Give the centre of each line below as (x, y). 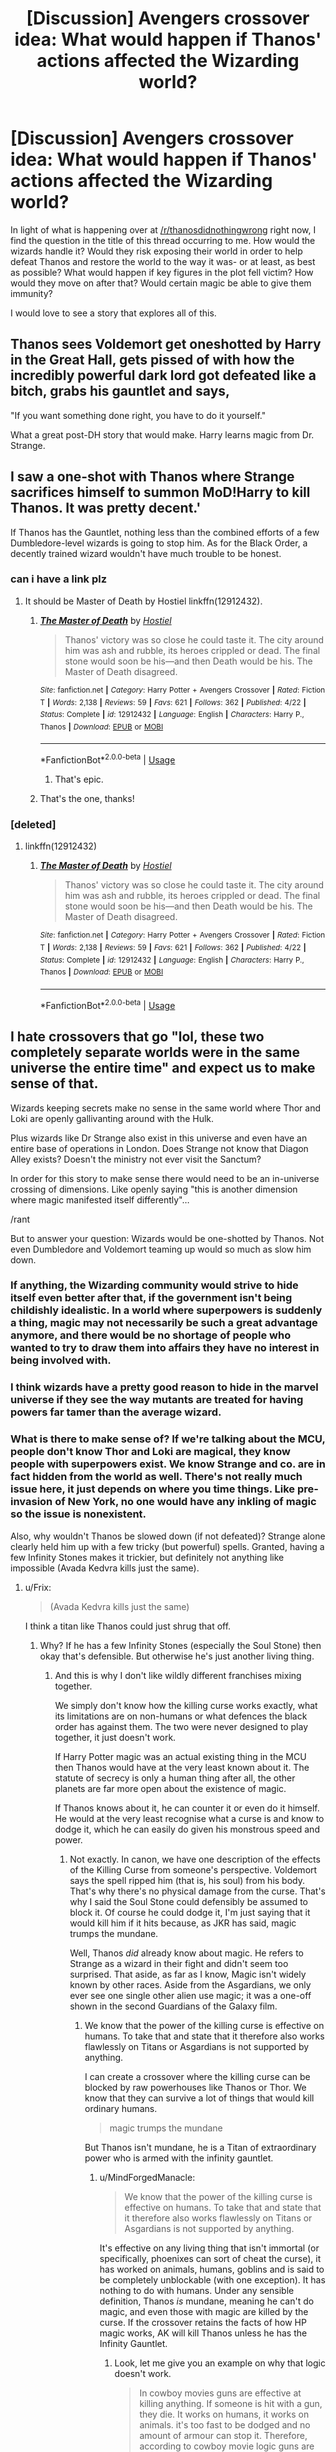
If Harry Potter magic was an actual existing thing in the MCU (180, 1756)
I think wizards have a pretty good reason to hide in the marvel (164, 1387)
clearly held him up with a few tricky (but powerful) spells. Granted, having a (167, 1546)
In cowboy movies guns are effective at (220, 2393)
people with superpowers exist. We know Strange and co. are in (168, 1464)
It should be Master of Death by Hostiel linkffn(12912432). (143, 601)
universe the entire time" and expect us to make (163, 1068)
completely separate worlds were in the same (155, 1052)
